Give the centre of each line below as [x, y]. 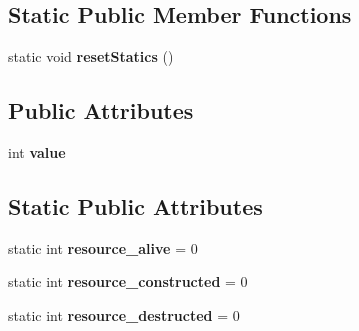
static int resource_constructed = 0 [128, 281]
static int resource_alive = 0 [103, 247]
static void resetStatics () [91, 56]
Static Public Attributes [135, 205]
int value [37, 152]
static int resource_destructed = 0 [124, 314]
